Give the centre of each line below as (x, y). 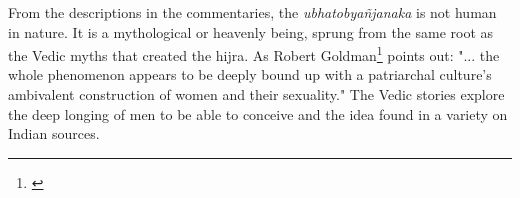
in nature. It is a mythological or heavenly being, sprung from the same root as (251, 31)
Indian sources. (54, 133)
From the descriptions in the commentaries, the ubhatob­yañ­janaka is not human (252, 12)
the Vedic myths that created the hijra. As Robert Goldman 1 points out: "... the (254, 53)
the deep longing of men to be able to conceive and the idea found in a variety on (258, 113)
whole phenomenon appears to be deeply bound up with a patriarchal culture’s (250, 74)
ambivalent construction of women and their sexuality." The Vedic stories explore (256, 94)
